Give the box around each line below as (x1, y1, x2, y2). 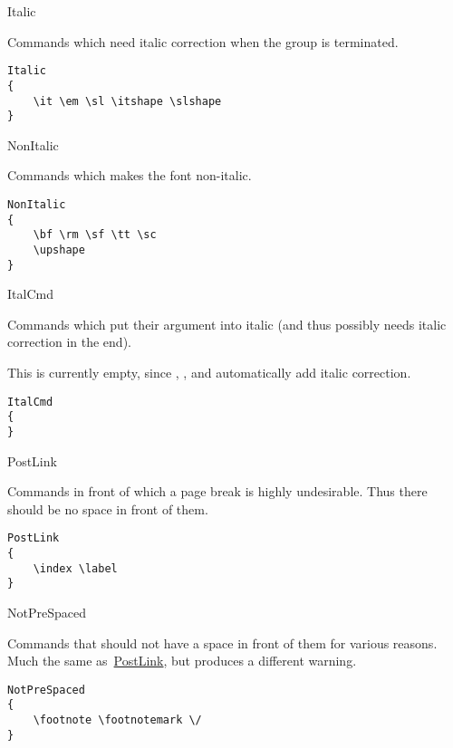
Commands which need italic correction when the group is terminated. (7, 32, 399, 51)
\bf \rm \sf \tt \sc (33, 228, 157, 242)
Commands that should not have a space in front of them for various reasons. (7, 633, 438, 652)
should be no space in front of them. (7, 499, 208, 518)
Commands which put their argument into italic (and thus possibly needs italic (7, 314, 447, 333)
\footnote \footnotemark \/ (33, 714, 202, 727)
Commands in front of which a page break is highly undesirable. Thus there (7, 482, 428, 501)
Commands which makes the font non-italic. (7, 166, 252, 185)
